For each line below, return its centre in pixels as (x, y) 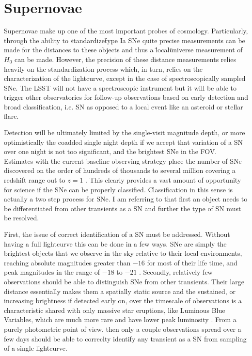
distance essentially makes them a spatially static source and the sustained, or (120, 291)
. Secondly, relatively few (176, 272)
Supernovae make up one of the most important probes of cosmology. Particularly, (126, 31)
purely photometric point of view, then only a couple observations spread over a (123, 329)
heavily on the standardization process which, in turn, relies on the (103, 69)
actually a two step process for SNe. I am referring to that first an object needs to (126, 199)
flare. (11, 116)
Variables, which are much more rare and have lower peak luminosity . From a (120, 319)
